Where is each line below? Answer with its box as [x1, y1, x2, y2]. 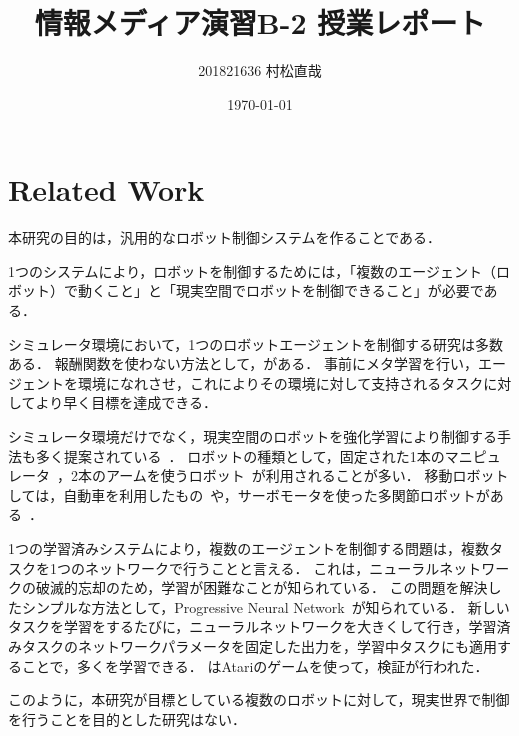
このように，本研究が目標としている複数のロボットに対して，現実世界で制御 [8, 689, 510, 710]
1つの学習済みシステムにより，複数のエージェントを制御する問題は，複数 [8, 537, 490, 558]
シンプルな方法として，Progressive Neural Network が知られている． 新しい [21, 596, 510, 617]
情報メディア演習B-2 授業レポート [34, 2, 486, 43]
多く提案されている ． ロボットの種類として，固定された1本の [35, 445, 445, 466]
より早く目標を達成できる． [35, 392, 218, 413]
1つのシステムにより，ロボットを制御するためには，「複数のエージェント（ [8, 260, 497, 281]
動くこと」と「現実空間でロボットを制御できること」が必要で [77, 280, 484, 301]
